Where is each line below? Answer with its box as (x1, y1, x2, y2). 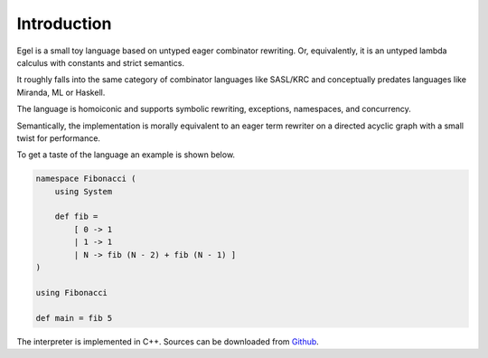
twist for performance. (16, 132, 101, 144)
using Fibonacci (35, 287, 108, 297)
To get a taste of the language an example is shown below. (16, 149, 235, 160)
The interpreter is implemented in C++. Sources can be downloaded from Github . (16, 335, 320, 347)
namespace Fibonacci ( (35, 174, 136, 184)
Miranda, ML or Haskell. (16, 87, 106, 98)
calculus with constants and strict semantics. (16, 57, 185, 68)
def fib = (54, 212, 99, 221)
